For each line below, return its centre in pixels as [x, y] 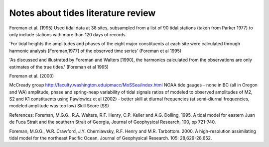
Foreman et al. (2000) [32, 76]
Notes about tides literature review [82, 13]
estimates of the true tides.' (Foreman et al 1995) [59, 67]
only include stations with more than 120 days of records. [68, 34]
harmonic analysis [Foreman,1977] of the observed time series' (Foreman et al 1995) [95, 51]
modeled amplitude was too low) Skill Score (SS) [59, 106]
